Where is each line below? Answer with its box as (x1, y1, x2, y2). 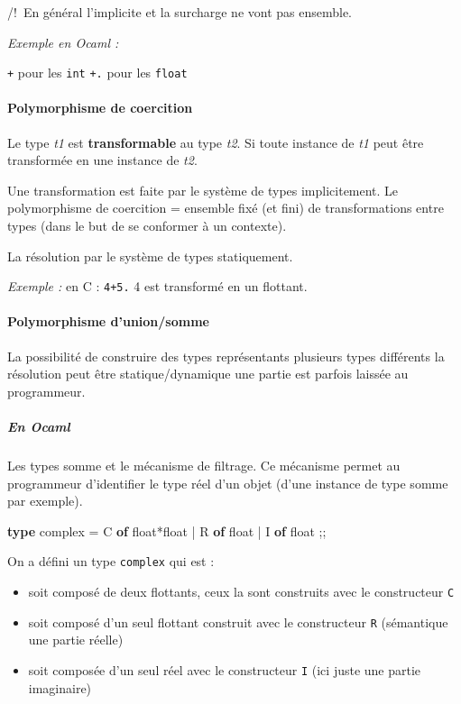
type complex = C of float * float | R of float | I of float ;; (7, 521, 327, 540)
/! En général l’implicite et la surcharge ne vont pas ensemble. (7, 3, 353, 21)
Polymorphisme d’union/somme (7, 312, 209, 331)
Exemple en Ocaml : (7, 32, 119, 51)
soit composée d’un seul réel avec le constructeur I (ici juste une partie (28, 660, 421, 679)
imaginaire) (28, 678, 92, 697)
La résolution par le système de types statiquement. (7, 246, 293, 265)
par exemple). (7, 491, 83, 510)
